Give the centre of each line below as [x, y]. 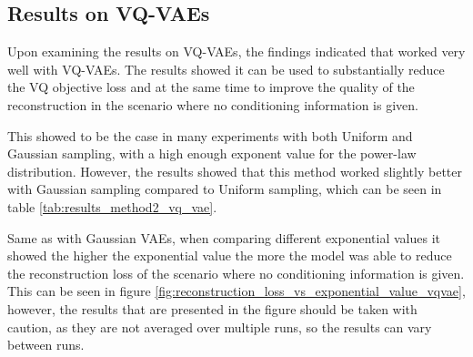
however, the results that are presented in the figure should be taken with [212, 308]
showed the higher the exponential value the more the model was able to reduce [230, 255]
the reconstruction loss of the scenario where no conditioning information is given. [236, 273]
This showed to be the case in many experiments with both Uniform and [210, 135]
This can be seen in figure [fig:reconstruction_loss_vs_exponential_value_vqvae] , [236, 291]
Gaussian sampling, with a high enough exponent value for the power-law [212, 153]
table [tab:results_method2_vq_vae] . [112, 206]
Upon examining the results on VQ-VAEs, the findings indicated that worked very [236, 51]
